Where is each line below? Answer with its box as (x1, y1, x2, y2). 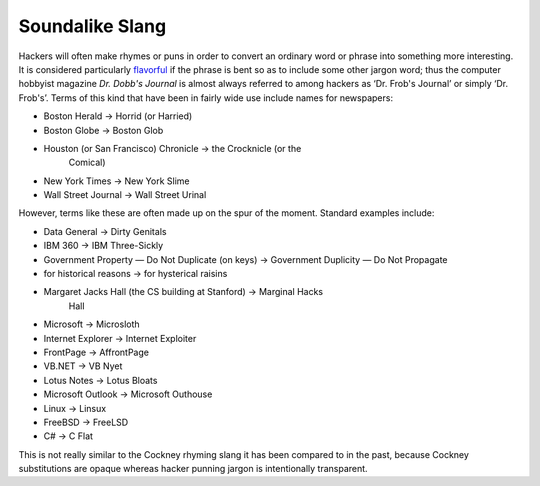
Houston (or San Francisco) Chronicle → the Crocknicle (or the (43, 142, 302, 154)
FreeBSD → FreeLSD (43, 416, 129, 428)
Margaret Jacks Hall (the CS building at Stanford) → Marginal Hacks (43, 286, 324, 298)
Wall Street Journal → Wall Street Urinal (43, 189, 207, 201)
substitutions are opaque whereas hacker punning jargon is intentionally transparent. (18, 463, 369, 475)
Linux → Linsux (43, 402, 107, 414)
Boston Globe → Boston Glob (43, 124, 164, 136)
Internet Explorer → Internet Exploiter (43, 332, 197, 344)
